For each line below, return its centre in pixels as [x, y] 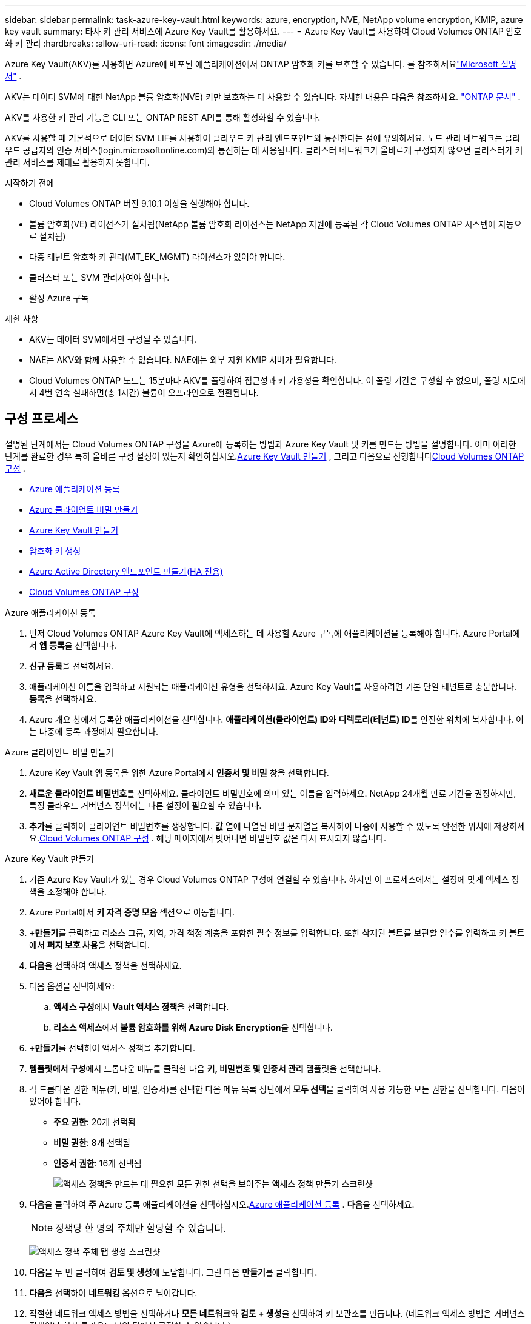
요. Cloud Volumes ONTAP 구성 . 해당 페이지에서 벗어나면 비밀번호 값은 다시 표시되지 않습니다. [208, 838]
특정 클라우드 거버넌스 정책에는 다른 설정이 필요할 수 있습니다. [145, 805]
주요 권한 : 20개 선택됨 [95, 1122]
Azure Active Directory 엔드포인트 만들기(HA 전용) [126, 571]
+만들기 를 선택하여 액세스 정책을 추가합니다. [112, 1048]
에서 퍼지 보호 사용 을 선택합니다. [89, 945]
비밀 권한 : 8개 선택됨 [92, 1142]
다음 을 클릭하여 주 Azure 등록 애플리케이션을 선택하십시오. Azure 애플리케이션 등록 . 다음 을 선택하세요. [222, 1204]
